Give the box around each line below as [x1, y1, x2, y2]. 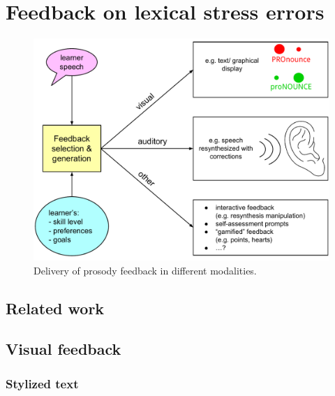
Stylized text [6, 374, 79, 392]
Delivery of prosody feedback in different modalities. [33, 263, 257, 277]
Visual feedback [6, 338, 121, 360]
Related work [6, 297, 105, 318]
